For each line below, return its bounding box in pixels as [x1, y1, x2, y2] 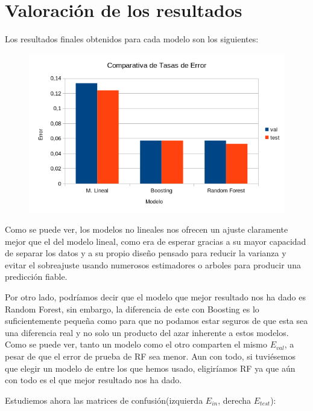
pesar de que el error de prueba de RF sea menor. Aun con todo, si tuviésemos [5, 350, 296, 363]
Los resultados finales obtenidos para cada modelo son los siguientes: [5, 33, 259, 45]
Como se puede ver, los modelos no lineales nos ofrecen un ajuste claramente [5, 223, 288, 236]
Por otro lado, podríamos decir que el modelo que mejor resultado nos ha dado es [5, 291, 306, 303]
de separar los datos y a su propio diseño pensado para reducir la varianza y [5, 247, 286, 259]
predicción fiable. [5, 270, 68, 283]
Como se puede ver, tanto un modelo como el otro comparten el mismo [5, 338, 267, 351]
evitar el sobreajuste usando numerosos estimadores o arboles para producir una [5, 258, 301, 271]
